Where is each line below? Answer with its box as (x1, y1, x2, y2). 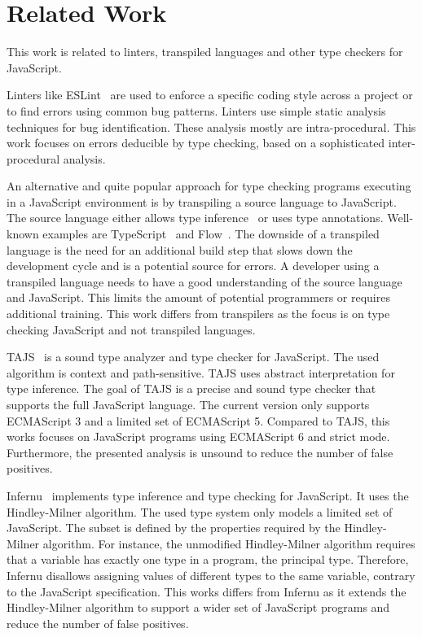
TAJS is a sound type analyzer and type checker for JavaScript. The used (7, 348, 380, 365)
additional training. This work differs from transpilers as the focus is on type (7, 305, 390, 322)
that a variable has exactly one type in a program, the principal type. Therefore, (7, 551, 409, 568)
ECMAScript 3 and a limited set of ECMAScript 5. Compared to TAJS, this (7, 412, 390, 429)
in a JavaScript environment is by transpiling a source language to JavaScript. (7, 193, 397, 210)
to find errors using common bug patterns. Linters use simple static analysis (7, 102, 386, 119)
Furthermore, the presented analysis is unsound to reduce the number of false (7, 443, 393, 460)
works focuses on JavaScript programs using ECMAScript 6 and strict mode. (7, 428, 390, 445)
